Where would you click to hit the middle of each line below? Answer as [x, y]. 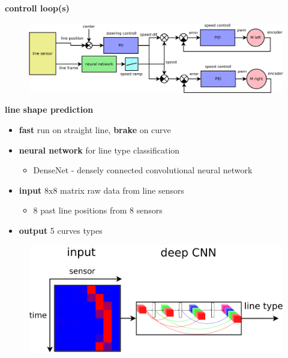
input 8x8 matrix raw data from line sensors [101, 190]
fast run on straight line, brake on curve [95, 129]
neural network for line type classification [99, 150]
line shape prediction [49, 109]
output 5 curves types [61, 230]
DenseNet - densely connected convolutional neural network [143, 170]
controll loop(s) [37, 8]
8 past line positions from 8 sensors [98, 210]
